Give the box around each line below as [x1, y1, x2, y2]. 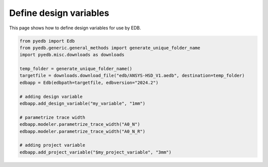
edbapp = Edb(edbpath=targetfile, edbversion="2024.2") [19, 80, 159, 85]
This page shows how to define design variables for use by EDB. [9, 25, 141, 31]
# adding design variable [19, 93, 83, 99]
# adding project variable [19, 142, 85, 148]
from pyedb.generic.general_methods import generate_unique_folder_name [19, 45, 201, 51]
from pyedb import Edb [19, 38, 75, 44]
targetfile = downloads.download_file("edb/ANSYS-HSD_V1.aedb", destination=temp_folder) [19, 73, 245, 79]
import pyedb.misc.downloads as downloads [19, 52, 125, 58]
